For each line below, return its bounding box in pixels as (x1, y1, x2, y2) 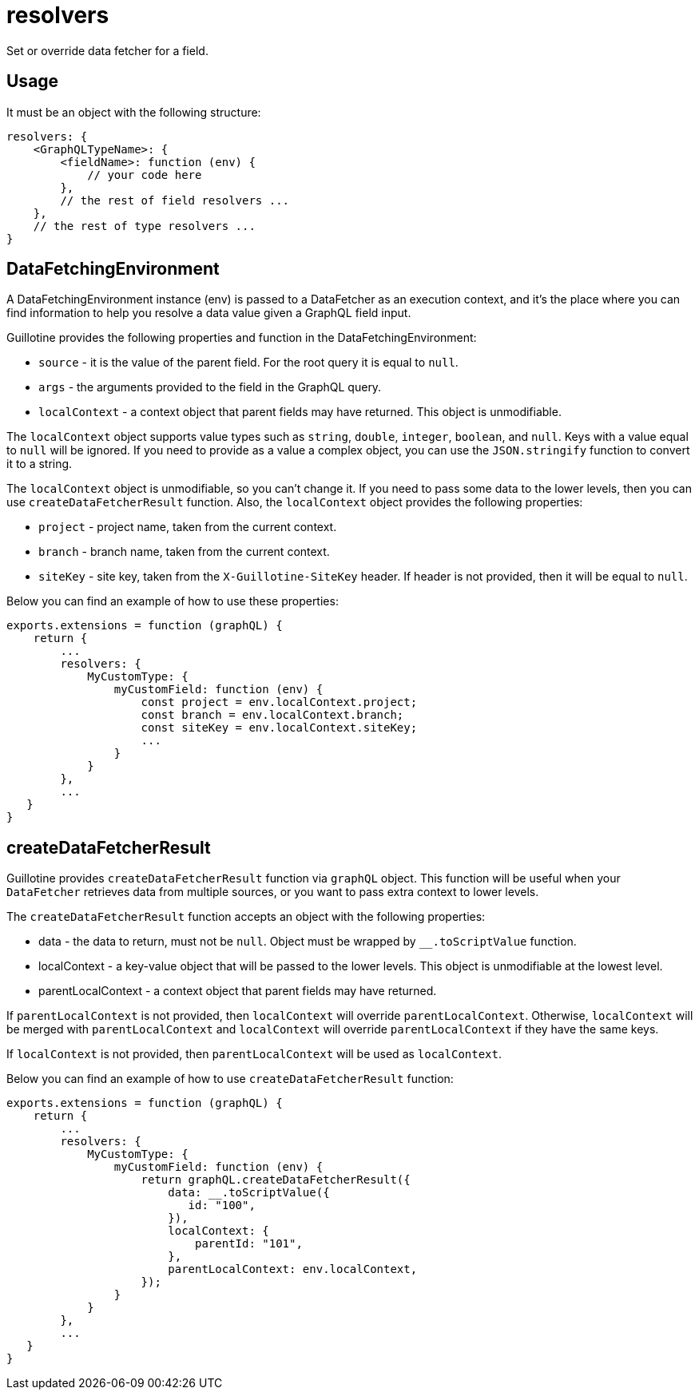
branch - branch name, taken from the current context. (38, 545, 330, 559)
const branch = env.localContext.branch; (141, 708, 404, 722)
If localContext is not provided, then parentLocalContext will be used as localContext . (6, 1047, 502, 1061)
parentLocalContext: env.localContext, (168, 1263, 418, 1276)
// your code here (87, 168, 202, 181)
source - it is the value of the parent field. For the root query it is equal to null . (38, 355, 459, 370)
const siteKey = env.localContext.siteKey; (141, 721, 418, 735)
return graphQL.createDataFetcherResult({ (141, 1173, 411, 1187)
